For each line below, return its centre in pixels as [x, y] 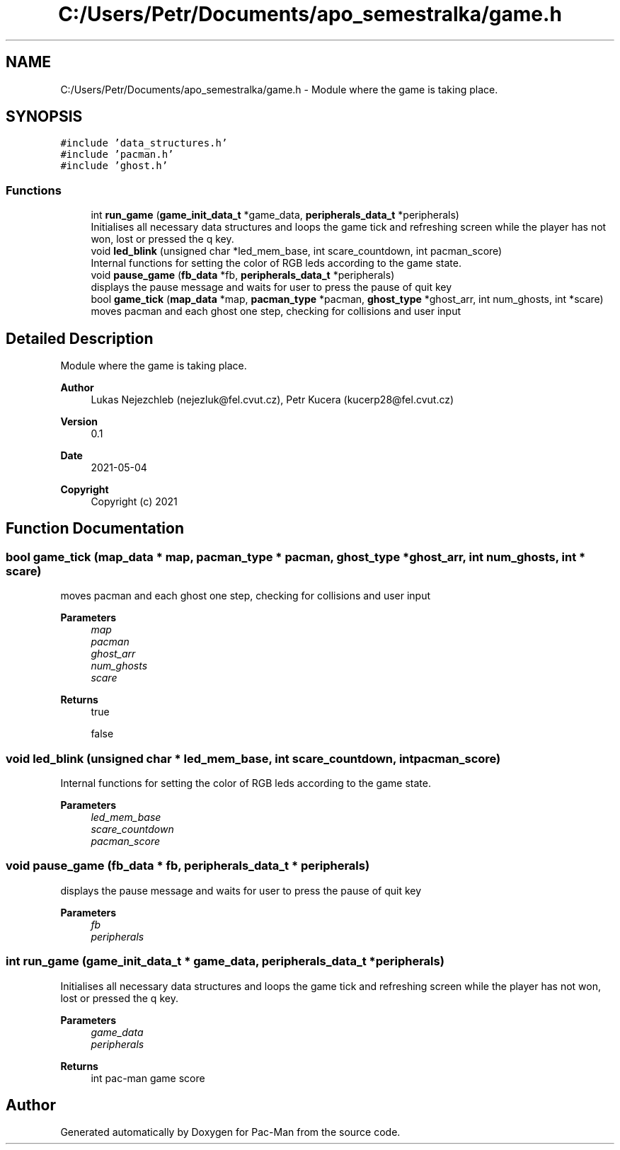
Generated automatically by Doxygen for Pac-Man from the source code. [230, 1132]
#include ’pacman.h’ [117, 155]
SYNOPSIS [44, 117]
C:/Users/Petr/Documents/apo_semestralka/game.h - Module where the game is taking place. [279, 89]
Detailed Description [80, 338]
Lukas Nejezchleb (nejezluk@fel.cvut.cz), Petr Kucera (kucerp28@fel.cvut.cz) [272, 400]
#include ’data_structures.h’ [144, 143]
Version [79, 422]
